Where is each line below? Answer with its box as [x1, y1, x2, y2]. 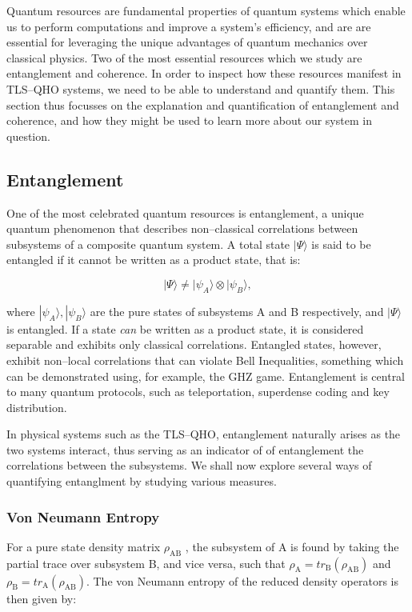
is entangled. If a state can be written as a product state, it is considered [6, 320, 364, 337]
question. [6, 127, 50, 144]
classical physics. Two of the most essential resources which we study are [6, 49, 362, 66]
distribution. [6, 398, 67, 415]
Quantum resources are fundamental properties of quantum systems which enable [6, 2, 406, 18]
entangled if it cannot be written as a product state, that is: [6, 251, 301, 268]
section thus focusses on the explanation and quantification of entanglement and [6, 96, 399, 113]
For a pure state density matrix [6, 538, 161, 554]
